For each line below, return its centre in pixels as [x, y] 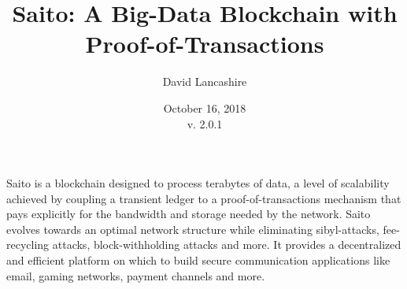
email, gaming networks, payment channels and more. [136, 275]
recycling [28, 245]
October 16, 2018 [205, 107]
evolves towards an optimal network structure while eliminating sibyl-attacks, [193, 229]
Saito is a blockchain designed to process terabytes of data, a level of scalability [198, 183]
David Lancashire [205, 82]
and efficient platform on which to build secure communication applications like [198, 260]
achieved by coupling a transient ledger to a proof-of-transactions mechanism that [204, 198]
